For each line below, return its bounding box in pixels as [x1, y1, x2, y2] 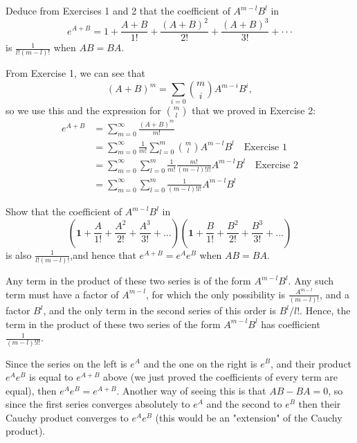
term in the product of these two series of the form [6, 316, 221, 331]
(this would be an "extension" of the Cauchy [155, 410, 342, 424]
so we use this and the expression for [6, 103, 161, 118]
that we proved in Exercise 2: [192, 103, 316, 118]
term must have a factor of [6, 287, 119, 301]
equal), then [6, 383, 57, 397]
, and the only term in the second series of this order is [43, 303, 276, 317]
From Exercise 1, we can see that [6, 66, 146, 80]
